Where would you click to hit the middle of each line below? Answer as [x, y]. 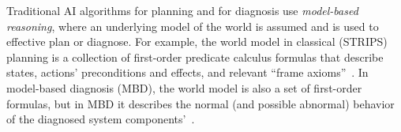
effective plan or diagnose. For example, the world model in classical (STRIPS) [197, 41]
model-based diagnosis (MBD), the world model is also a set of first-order [184, 87]
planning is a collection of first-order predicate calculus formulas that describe [195, 57]
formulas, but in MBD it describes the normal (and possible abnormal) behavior [200, 103]
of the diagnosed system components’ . [101, 119]
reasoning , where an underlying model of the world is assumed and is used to [193, 26]
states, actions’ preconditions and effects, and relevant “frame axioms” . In [187, 72]
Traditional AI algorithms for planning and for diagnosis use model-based [182, 10]
